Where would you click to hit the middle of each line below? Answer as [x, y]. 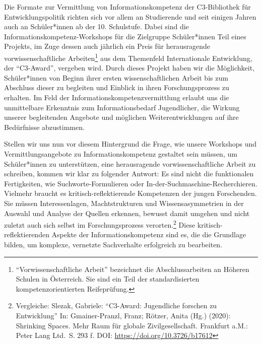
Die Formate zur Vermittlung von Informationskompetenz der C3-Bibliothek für [127, 7]
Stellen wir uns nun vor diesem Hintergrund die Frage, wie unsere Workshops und [130, 144]
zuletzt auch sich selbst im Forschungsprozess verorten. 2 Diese [100, 224]
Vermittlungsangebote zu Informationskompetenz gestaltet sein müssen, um [121, 153]
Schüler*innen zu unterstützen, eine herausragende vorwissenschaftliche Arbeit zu [130, 163]
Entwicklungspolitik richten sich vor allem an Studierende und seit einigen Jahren [130, 16]
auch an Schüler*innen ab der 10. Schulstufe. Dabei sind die [96, 26]
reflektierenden [27, 234]
